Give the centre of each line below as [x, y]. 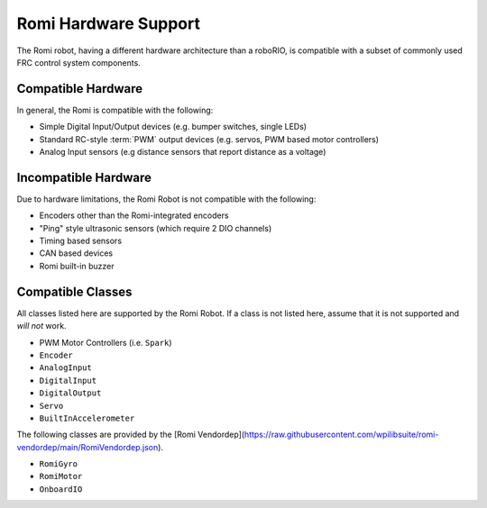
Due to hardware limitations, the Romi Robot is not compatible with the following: [166, 199]
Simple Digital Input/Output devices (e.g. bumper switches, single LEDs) [173, 127]
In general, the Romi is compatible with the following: [115, 110]
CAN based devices [76, 253]
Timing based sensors [80, 241]
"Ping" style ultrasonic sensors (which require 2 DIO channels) [156, 228]
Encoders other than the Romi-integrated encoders [134, 215]
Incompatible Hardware [84, 177]
